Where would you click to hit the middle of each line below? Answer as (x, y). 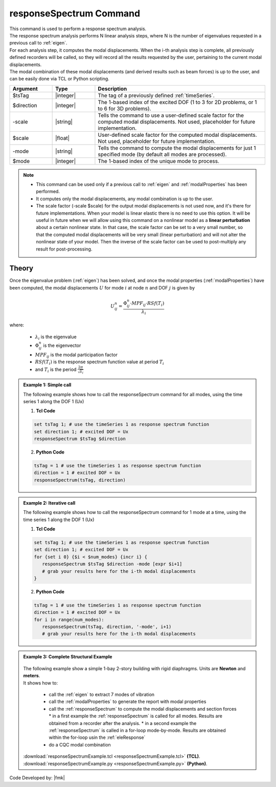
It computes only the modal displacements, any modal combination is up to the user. (125, 199)
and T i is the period (56, 370)
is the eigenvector (62, 345)
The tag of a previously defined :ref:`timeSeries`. (156, 95)
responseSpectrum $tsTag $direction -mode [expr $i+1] (112, 564)
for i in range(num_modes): (69, 619)
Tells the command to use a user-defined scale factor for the (171, 115)
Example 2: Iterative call (49, 503)
